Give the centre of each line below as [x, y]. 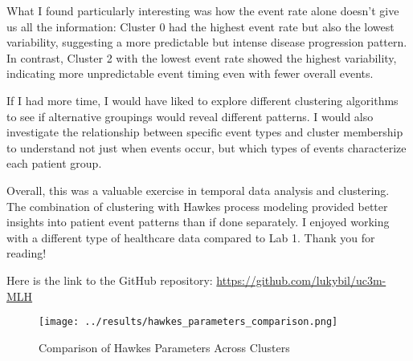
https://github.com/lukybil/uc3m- [301, 280]
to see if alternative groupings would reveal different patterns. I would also [190, 116]
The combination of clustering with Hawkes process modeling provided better [197, 206]
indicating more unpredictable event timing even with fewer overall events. [190, 73]
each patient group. [54, 163]
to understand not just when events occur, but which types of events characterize [206, 147]
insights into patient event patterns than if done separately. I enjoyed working [198, 222]
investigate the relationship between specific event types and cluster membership [205, 132]
